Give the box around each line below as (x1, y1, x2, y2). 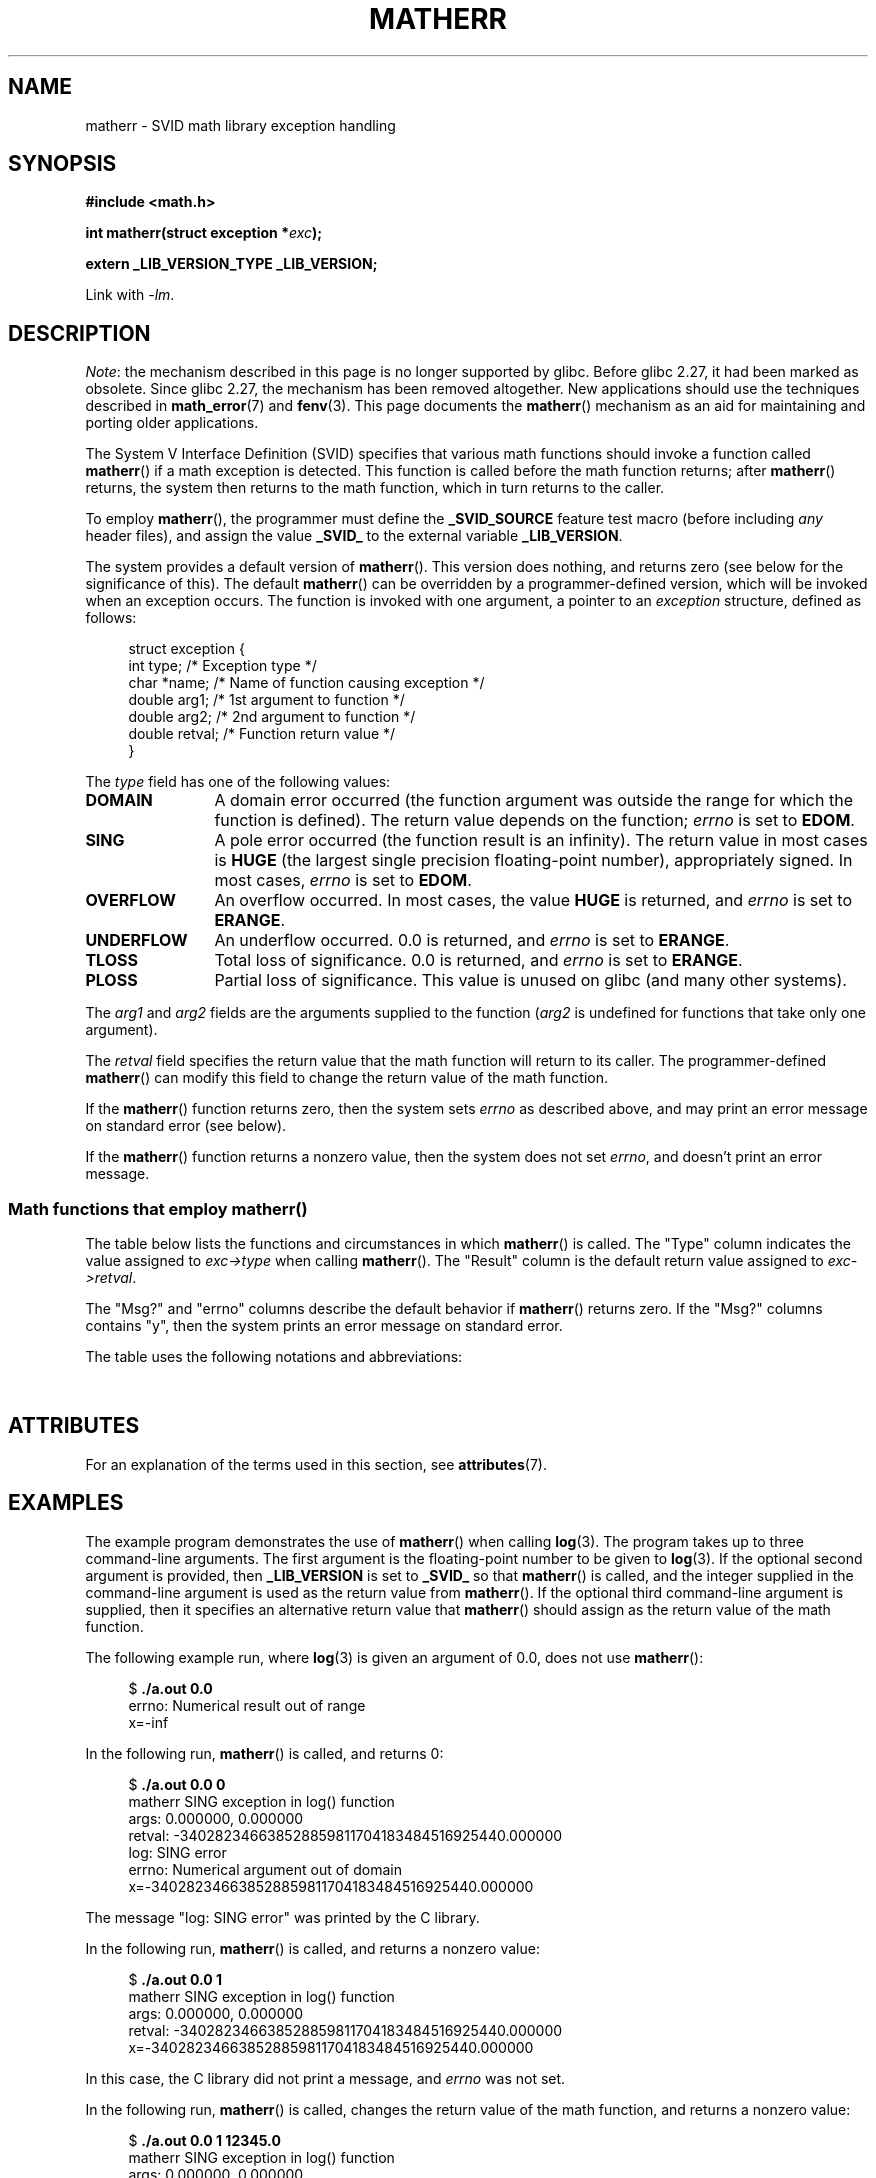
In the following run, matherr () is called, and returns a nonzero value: (85, 1939, 540, 1957)
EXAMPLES (8, 1490, 124, 1516)
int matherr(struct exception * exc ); (85, 224, 323, 242)
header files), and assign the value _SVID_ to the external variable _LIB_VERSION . (85, 527, 623, 545)
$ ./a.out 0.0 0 (128, 1775, 226, 1793)
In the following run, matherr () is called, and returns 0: (85, 1744, 444, 1762)
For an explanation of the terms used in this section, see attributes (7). (85, 1455, 547, 1473)
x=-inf (128, 1713, 169, 1731)
